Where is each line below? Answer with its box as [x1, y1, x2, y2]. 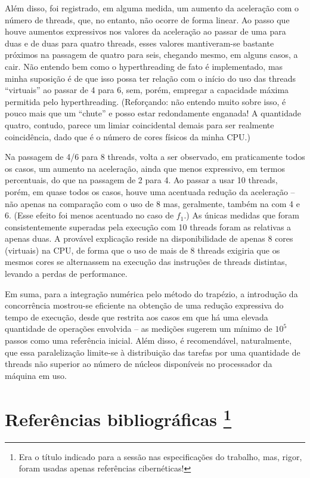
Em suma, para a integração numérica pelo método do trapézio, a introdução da [5, 287, 298, 300]
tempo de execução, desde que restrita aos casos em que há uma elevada [5, 310, 268, 323]
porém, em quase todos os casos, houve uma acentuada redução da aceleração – [5, 185, 295, 198]
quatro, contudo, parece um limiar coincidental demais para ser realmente [5, 118, 274, 131]
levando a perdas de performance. [5, 267, 128, 280]
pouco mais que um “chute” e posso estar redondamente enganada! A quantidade [5, 107, 301, 119]
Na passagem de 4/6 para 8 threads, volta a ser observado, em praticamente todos [5, 150, 305, 163]
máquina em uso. [5, 369, 67, 381]
